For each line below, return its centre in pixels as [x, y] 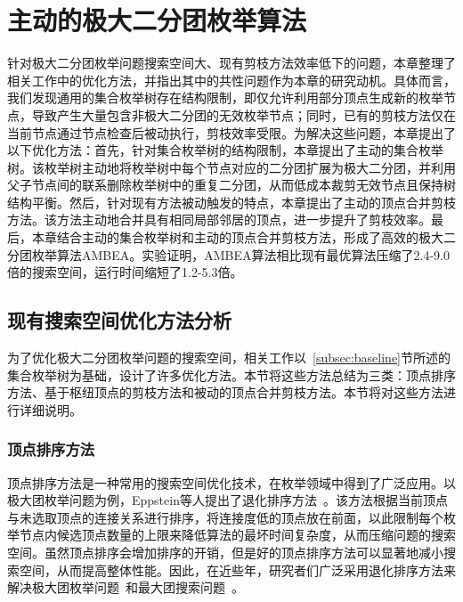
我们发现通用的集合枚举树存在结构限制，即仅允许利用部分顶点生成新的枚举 [225, 98]
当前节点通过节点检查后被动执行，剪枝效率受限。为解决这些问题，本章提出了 [231, 132]
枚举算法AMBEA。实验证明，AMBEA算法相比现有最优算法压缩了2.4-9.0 [241, 254]
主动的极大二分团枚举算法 [157, 20]
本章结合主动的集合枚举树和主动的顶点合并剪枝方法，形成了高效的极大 [237, 237]
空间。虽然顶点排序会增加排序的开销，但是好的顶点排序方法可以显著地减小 [225, 553]
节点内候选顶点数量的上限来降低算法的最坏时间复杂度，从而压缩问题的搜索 [237, 535]
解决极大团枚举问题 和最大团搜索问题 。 [126, 587]
